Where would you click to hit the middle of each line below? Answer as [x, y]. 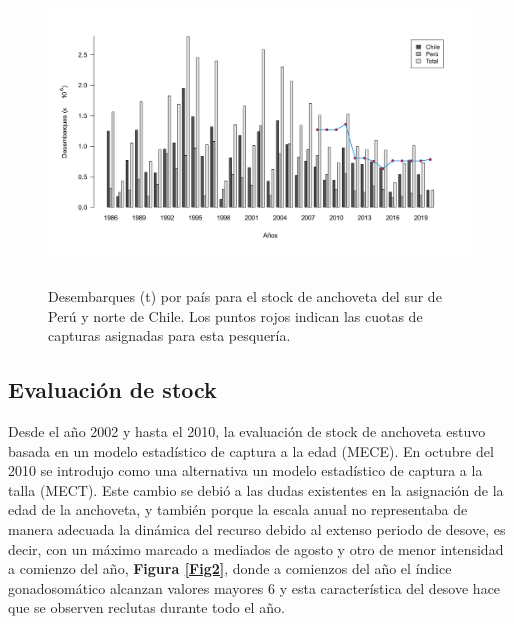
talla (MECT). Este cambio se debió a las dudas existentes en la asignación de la [256, 489]
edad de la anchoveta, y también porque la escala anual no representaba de [238, 509]
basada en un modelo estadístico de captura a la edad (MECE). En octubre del [251, 450]
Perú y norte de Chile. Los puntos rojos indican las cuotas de [235, 315]
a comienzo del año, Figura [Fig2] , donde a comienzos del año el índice [230, 568]
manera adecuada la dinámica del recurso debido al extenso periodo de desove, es [257, 528]
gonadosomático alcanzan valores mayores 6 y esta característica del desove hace [254, 587]
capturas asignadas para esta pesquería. [169, 335]
